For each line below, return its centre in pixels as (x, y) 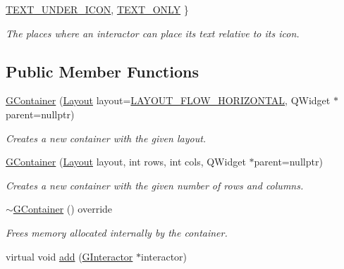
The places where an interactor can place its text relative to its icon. (153, 33)
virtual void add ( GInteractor (69, 256)
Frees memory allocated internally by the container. (117, 232)
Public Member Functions (102, 71)
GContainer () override (63, 209)
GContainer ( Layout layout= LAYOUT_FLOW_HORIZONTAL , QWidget (168, 100)
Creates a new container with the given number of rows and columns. (155, 185)
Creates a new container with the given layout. (106, 138)
